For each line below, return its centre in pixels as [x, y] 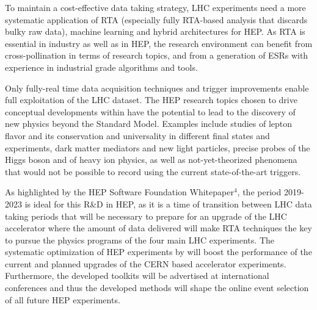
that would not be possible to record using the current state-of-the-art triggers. [153, 171]
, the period [259, 192]
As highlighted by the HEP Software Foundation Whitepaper [119, 192]
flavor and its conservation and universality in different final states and [137, 135]
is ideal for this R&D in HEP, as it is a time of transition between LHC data [168, 204]
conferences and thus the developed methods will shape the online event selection [157, 288]
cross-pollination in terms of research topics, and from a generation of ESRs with [157, 55]
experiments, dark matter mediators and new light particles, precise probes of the [158, 147]
